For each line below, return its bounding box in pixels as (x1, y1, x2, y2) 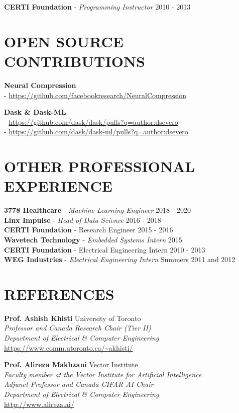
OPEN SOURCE (4, 31, 124, 51)
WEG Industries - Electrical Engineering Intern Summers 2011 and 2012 (4, 254, 235, 265)
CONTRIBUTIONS (4, 50, 146, 71)
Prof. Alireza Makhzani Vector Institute (4, 359, 138, 370)
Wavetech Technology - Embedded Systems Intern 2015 (4, 234, 182, 244)
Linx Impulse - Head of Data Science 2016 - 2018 (4, 214, 161, 225)
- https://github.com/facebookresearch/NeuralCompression (4, 90, 186, 100)
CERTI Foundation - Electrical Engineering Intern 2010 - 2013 (4, 244, 205, 255)
